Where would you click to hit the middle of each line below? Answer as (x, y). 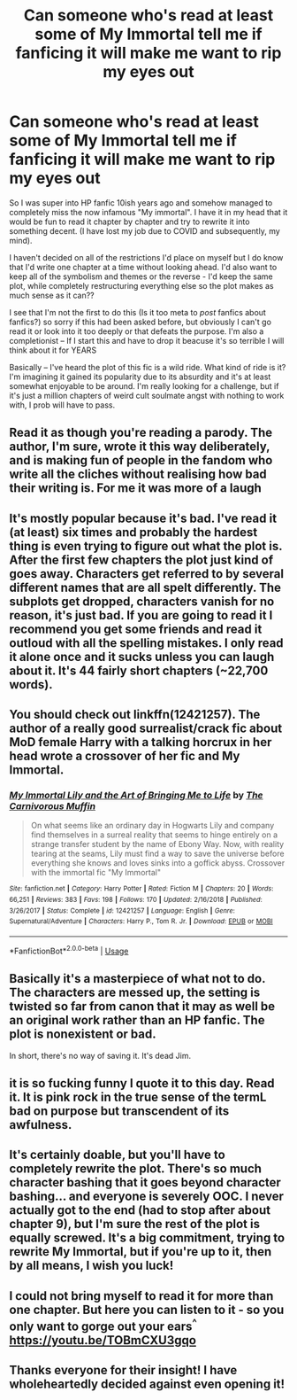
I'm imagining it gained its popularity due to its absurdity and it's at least (140, 377)
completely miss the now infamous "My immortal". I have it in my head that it (148, 212)
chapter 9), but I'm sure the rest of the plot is (135, 1224)
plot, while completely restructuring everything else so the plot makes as (141, 285)
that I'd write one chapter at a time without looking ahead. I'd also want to (143, 267)
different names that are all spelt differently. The (145, 587)
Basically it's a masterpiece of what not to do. (137, 979)
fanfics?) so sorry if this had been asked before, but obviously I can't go (141, 322)
